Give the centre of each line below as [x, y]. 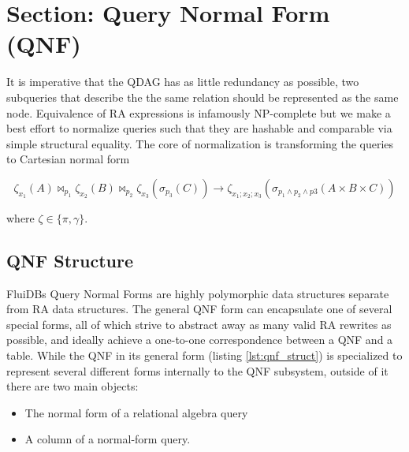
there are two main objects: [73, 386]
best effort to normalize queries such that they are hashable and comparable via [199, 128]
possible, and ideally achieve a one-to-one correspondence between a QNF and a [200, 340]
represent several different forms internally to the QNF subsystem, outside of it [197, 370]
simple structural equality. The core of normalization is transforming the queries [200, 143]
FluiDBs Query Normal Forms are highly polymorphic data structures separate [198, 293]
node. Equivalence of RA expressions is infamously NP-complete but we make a [199, 112]
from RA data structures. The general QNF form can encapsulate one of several [199, 309]
